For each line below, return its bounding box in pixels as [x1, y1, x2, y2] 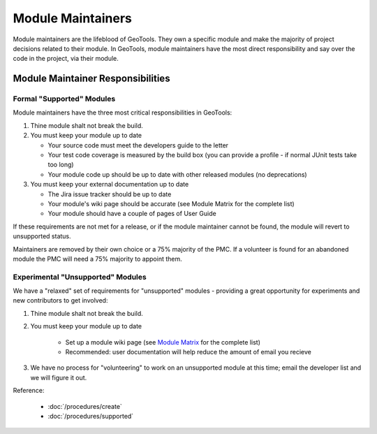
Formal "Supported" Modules [13, 94, 116, 104]
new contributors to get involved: [13, 296, 108, 305]
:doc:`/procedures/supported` [47, 412, 134, 420]
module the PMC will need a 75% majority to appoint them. [13, 254, 182, 263]
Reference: [13, 386, 45, 395]
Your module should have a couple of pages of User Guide [47, 210, 216, 218]
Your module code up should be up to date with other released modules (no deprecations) [47, 170, 307, 178]
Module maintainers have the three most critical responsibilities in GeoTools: [13, 108, 232, 117]
